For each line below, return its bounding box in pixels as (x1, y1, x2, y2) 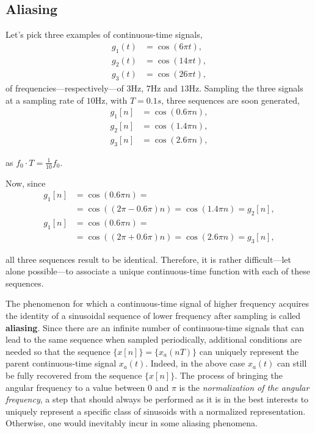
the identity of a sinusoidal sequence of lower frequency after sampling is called (5, 309, 301, 322)
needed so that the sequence (5, 345, 110, 357)
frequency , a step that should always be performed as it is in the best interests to (5, 393, 309, 406)
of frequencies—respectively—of (5, 82, 124, 95)
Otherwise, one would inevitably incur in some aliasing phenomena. (5, 417, 258, 429)
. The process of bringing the (175, 369, 283, 382)
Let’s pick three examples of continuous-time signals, (5, 28, 203, 41)
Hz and (150, 82, 178, 95)
